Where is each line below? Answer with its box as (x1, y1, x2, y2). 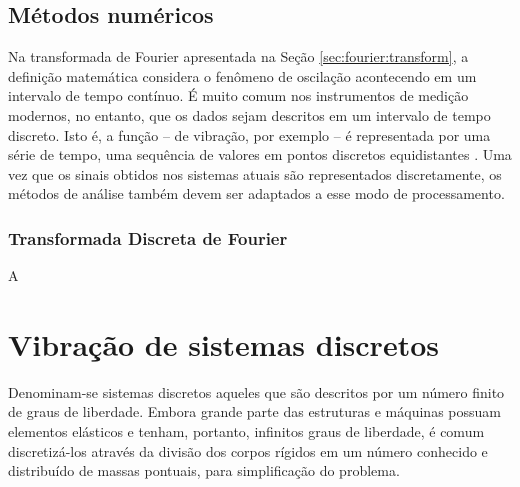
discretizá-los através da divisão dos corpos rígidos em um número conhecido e (8, 440, 488, 461)
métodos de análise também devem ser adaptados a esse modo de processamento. (8, 183, 505, 204)
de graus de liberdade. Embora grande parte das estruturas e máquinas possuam (8, 401, 501, 422)
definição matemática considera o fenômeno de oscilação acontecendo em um (8, 65, 477, 86)
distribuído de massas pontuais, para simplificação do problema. (8, 460, 400, 481)
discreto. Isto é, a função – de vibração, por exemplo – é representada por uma (8, 124, 491, 145)
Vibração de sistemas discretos (8, 323, 439, 364)
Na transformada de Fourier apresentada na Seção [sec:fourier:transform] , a (8, 46, 469, 67)
